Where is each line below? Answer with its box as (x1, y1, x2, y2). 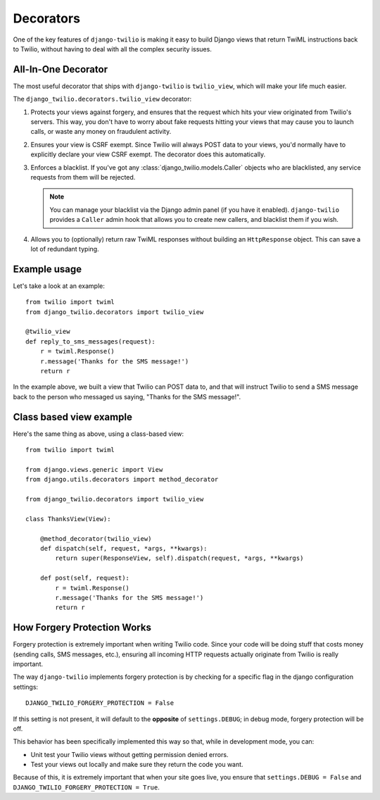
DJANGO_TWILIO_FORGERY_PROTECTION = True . (13, 782, 160, 792)
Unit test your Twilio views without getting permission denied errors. (30, 750, 229, 758)
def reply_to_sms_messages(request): (25, 337, 156, 345)
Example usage (13, 263, 82, 275)
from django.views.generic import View (25, 465, 163, 473)
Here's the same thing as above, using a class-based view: (13, 430, 184, 438)
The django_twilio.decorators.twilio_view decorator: (13, 95, 192, 104)
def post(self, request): (39, 574, 130, 582)
